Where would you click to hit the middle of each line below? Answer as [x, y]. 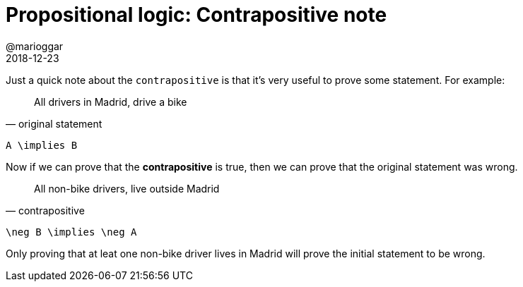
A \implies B [42, 145]
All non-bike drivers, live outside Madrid [127, 188]
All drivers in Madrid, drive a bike [111, 102]
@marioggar [35, 46]
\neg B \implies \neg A [71, 232]
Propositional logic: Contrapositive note [196, 15]
